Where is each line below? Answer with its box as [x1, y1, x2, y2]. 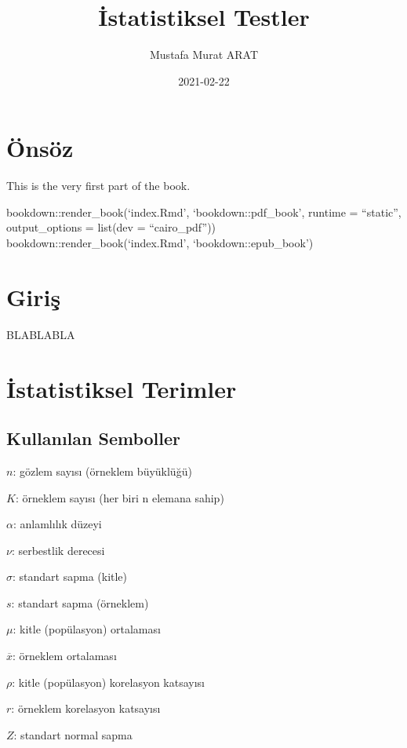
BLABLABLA [6, 326, 75, 342]
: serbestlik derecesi [11, 542, 105, 558]
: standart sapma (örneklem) [11, 594, 149, 611]
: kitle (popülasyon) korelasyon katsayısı [12, 673, 205, 690]
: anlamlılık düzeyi [13, 516, 102, 532]
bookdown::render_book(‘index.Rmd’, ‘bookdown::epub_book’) [6, 235, 314, 251]
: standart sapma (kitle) [13, 568, 128, 585]
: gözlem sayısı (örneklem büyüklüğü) [13, 462, 192, 479]
